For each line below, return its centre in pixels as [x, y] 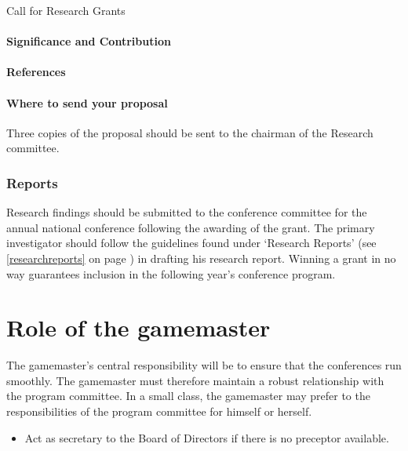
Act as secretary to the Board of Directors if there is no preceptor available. [207, 437]
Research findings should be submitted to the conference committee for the [187, 212]
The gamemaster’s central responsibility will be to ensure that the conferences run [204, 365]
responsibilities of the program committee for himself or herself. [159, 411]
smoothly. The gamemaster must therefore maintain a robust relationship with [195, 380]
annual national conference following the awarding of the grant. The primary [191, 227]
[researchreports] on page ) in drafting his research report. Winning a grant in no [201, 258]
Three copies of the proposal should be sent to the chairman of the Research [190, 132]
